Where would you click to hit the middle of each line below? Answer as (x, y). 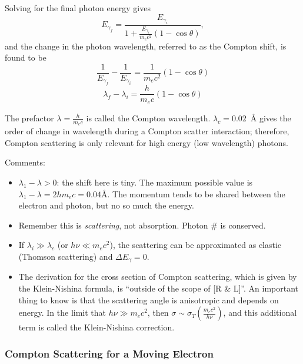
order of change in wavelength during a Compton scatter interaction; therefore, (147, 131)
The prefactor (29, 118)
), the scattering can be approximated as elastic (196, 245)
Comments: (25, 162)
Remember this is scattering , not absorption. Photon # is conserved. (142, 225)
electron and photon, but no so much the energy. (106, 205)
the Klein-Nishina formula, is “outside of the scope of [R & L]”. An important (159, 288)
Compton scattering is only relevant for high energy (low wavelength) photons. (146, 142)
